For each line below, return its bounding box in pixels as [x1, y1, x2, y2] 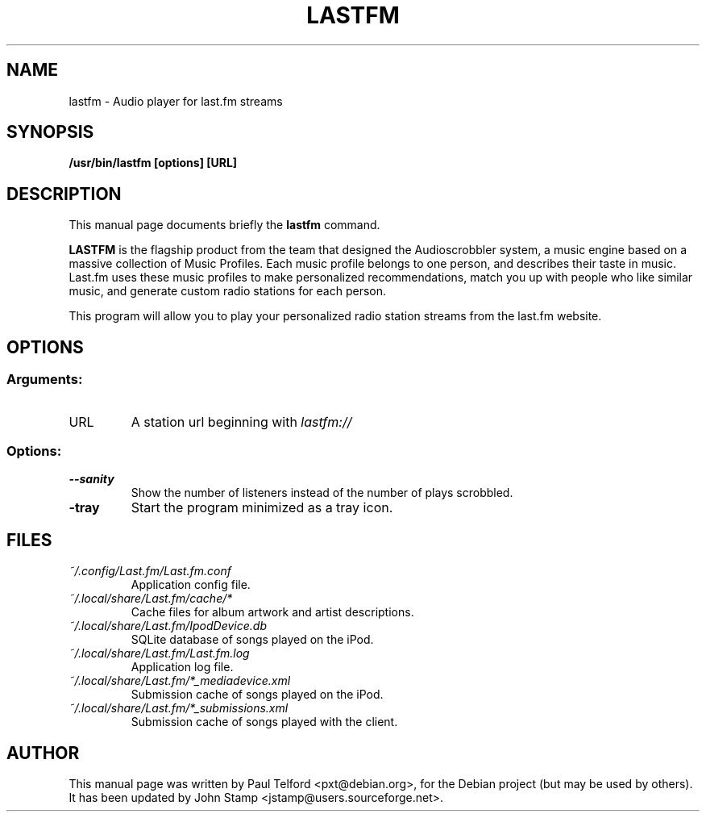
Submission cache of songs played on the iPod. [131, 687, 384, 702]
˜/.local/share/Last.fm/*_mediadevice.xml [69, 674, 291, 688]
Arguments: [6, 371, 83, 388]
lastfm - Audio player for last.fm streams [69, 94, 283, 108]
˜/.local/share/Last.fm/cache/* [69, 591, 233, 606]
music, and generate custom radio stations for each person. [69, 284, 387, 298]
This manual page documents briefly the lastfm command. [69, 218, 380, 232]
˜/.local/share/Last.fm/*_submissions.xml [69, 701, 289, 716]
